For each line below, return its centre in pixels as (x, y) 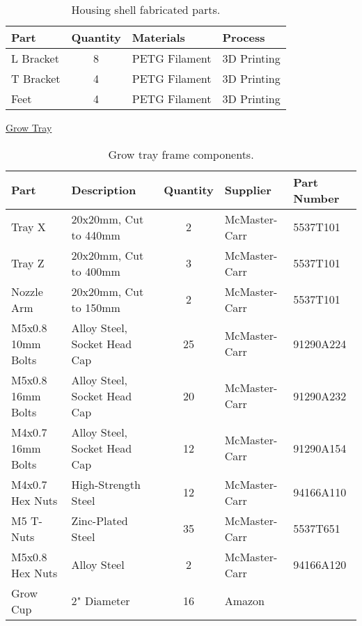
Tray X (29, 227)
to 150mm (96, 307)
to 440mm (96, 235)
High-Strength (106, 484)
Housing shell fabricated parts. (146, 9)
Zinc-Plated (100, 520)
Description (104, 190)
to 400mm (96, 271)
